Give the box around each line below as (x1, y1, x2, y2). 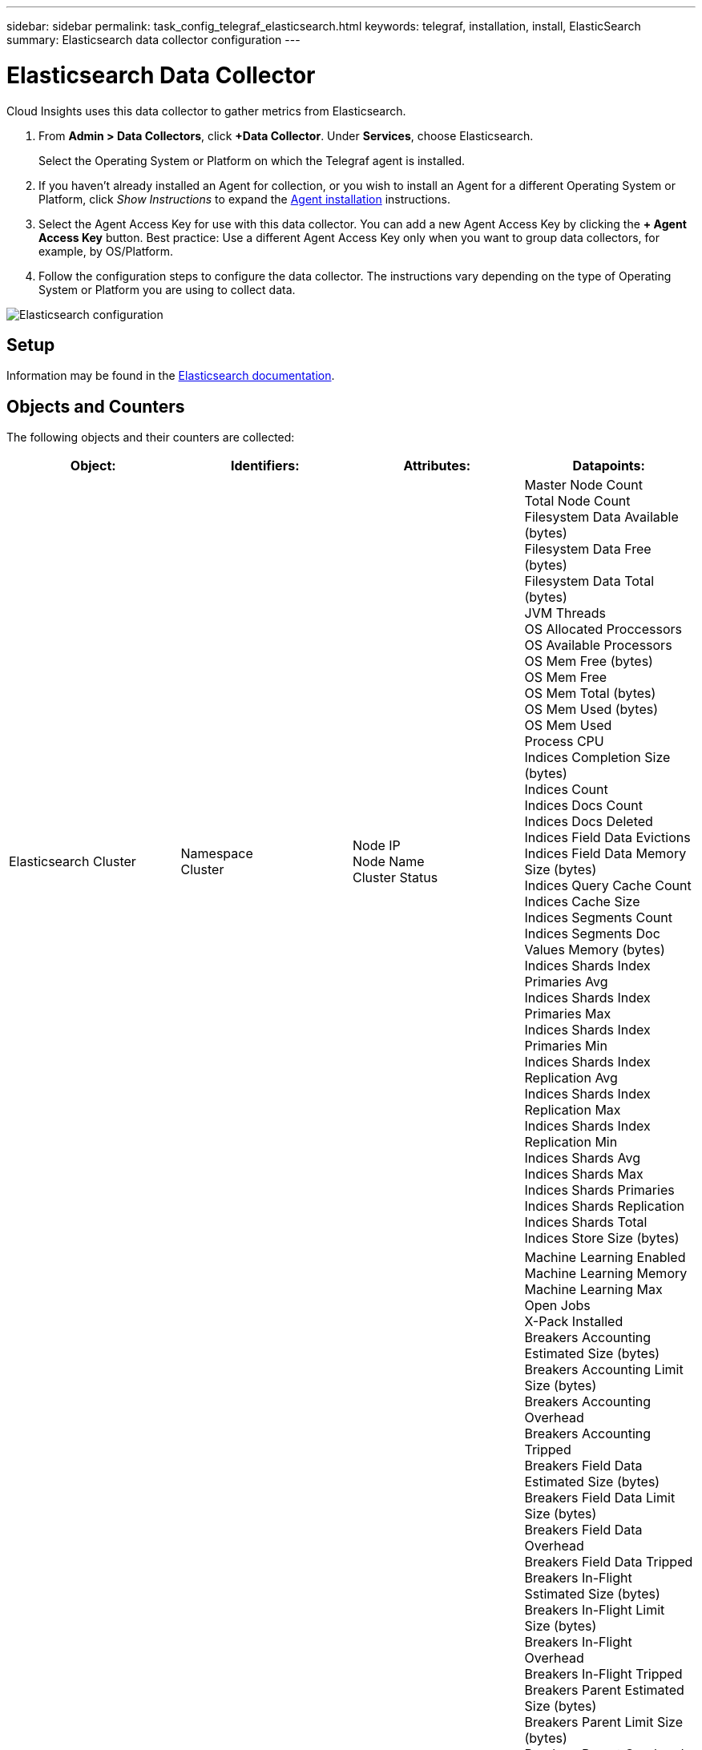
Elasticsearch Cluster (9, 853, 136, 870)
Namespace (180, 845, 253, 862)
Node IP (353, 837, 401, 854)
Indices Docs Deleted (524, 813, 653, 830)
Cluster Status (353, 869, 438, 886)
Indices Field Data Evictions (524, 829, 691, 846)
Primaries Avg (524, 974, 608, 990)
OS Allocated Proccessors (524, 621, 682, 638)
